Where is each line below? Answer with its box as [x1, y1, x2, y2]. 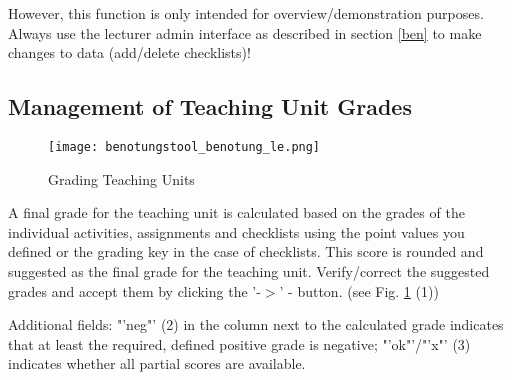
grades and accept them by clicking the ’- [8, 280, 261, 301]
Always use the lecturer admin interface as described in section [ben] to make [8, 22, 482, 43]
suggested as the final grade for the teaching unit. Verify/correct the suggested [8, 261, 490, 282]
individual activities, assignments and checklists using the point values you [8, 221, 465, 242]
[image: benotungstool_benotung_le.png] [48, 139, 321, 154]
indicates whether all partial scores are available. [8, 353, 306, 374]
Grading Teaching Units [48, 168, 195, 189]
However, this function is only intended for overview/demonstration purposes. [8, 3, 484, 23]
